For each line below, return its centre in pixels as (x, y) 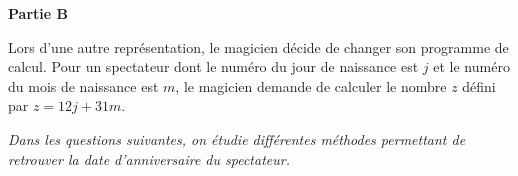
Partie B (38, 13)
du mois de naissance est (83, 85)
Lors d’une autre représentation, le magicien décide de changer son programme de (258, 46)
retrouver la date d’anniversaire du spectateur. (149, 158)
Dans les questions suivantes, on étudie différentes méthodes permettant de (237, 138)
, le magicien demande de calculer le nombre (311, 85)
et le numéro (471, 66)
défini (479, 85)
